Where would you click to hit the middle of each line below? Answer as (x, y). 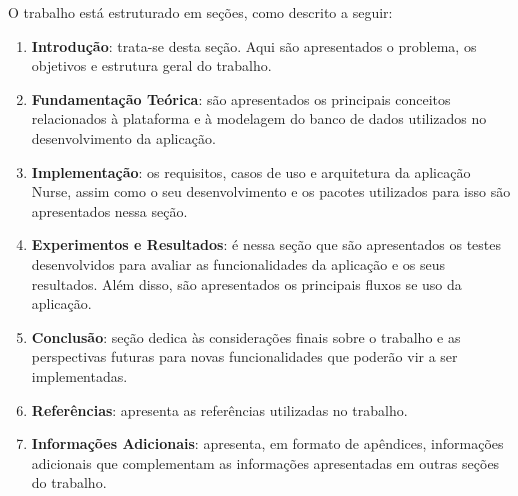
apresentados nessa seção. (109, 210)
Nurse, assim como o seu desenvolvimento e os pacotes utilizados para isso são (271, 191)
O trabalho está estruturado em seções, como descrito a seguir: (200, 12)
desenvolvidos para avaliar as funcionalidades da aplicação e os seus (238, 263)
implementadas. (79, 375)
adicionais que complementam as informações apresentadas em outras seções (265, 462)
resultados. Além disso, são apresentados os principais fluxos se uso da (246, 283)
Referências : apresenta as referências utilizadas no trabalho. (219, 409)
